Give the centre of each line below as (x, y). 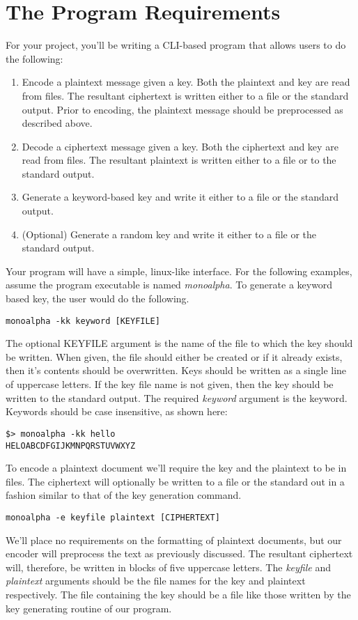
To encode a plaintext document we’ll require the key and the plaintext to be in (176, 468)
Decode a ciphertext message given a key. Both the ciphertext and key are (180, 146)
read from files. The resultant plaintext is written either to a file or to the (179, 160)
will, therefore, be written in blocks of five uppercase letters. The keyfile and (168, 567)
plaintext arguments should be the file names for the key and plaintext (156, 581)
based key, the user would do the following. (98, 299)
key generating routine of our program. (89, 608)
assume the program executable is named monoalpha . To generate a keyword (169, 285)
